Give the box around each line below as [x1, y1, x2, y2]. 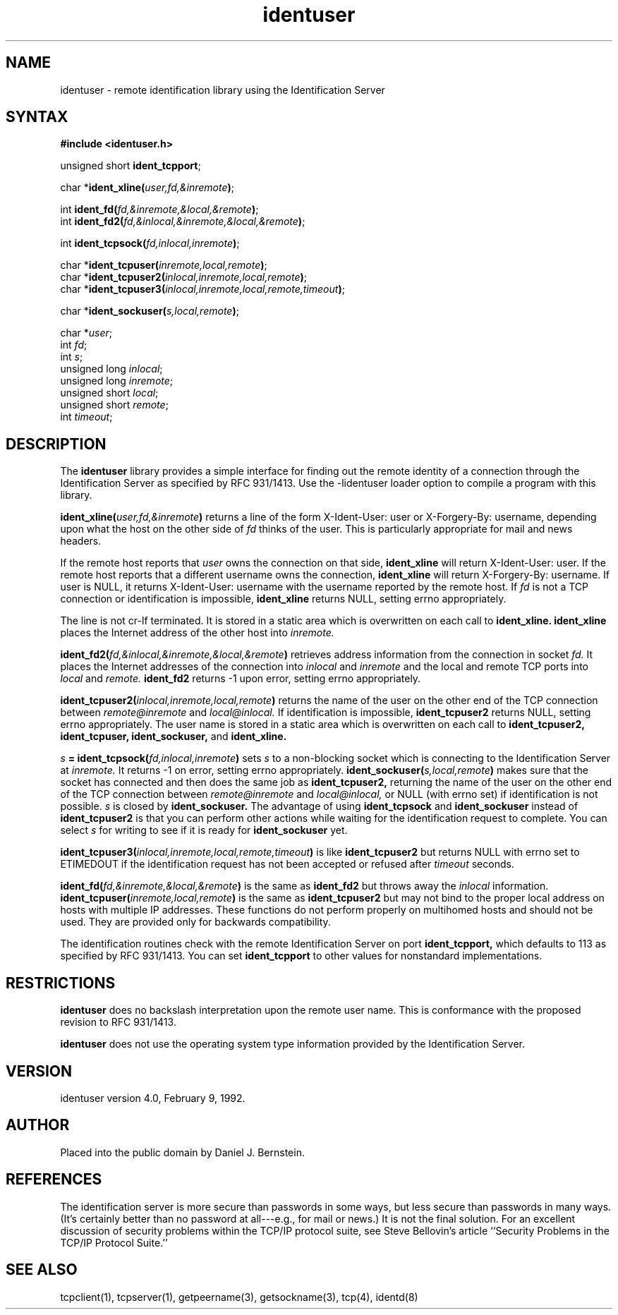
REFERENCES [6, 1170, 102, 1189]
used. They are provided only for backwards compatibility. [60, 916, 331, 928]
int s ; [60, 351, 83, 363]
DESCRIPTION [6, 435, 107, 453]
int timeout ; [60, 411, 113, 423]
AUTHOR [6, 1116, 70, 1134]
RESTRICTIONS [6, 974, 116, 992]
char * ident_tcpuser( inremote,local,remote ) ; [60, 259, 267, 272]
